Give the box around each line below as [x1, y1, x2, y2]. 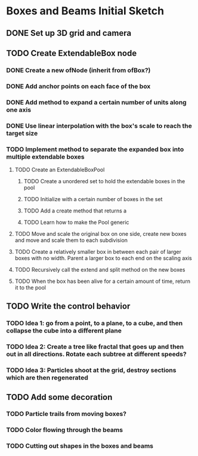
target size [6, 129, 38, 137]
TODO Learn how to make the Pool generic [23, 218, 129, 226]
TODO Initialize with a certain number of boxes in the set [23, 195, 163, 202]
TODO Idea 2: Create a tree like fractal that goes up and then [6, 343, 184, 351]
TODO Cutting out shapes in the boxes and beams [6, 442, 154, 450]
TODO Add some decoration [6, 392, 113, 402]
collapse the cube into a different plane [6, 326, 122, 335]
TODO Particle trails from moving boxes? [6, 410, 127, 418]
